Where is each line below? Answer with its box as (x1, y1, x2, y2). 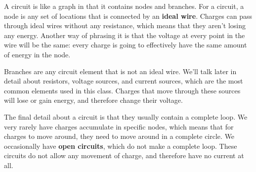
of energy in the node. (4, 49, 71, 59)
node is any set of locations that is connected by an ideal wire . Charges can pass (4, 10, 252, 21)
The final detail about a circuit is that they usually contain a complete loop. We (4, 111, 248, 122)
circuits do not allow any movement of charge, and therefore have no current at (4, 150, 244, 161)
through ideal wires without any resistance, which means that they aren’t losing (4, 20, 246, 31)
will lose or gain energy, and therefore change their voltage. (4, 95, 183, 105)
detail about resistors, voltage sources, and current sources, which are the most (4, 76, 243, 86)
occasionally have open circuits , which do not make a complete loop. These (4, 140, 237, 151)
